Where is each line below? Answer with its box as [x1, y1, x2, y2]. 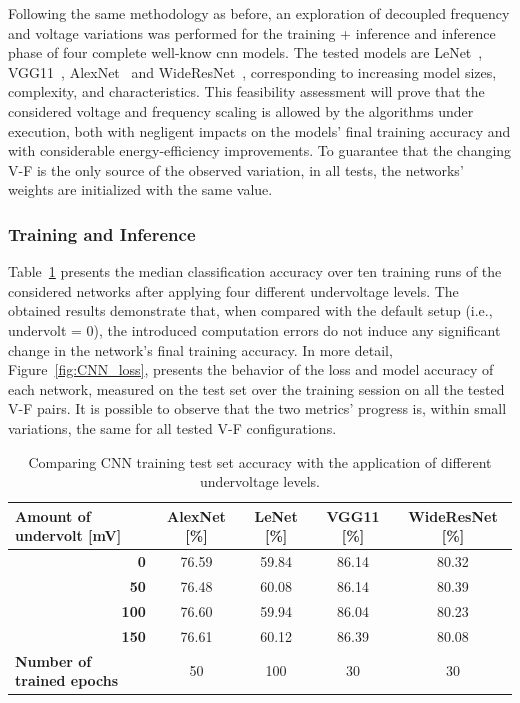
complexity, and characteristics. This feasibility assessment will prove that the [8, 81, 485, 102]
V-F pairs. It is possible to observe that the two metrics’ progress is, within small [8, 398, 507, 419]
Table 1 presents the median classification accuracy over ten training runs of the [8, 261, 502, 282]
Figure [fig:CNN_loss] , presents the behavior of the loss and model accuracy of [8, 359, 494, 380]
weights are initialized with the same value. [8, 179, 273, 200]
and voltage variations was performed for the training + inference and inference [8, 22, 496, 43]
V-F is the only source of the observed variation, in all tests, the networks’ [8, 159, 464, 180]
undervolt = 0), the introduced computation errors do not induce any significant [8, 319, 501, 340]
